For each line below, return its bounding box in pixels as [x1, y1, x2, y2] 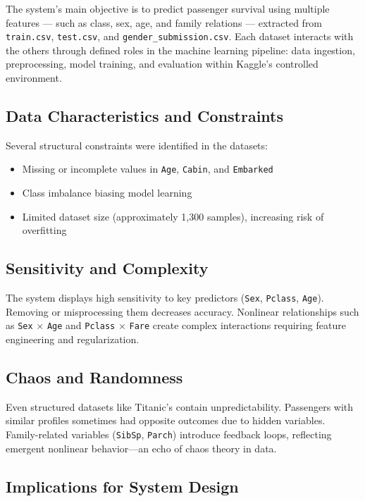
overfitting [22, 223, 67, 237]
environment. [6, 70, 62, 85]
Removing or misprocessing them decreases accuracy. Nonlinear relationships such [6, 304, 359, 318]
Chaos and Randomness [6, 366, 183, 388]
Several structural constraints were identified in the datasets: [6, 137, 268, 152]
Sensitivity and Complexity [6, 257, 209, 279]
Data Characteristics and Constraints [6, 105, 284, 127]
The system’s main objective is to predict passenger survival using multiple [6, 1, 330, 16]
